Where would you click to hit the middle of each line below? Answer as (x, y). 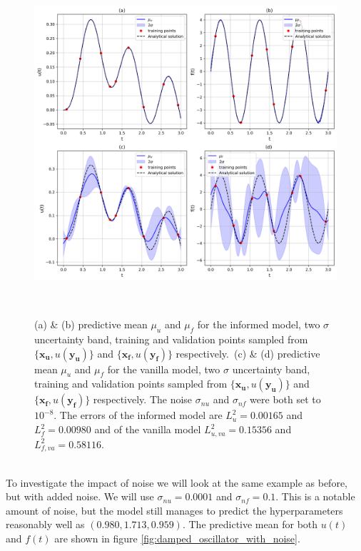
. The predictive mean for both (250, 524)
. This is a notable (315, 496)
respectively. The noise (143, 399)
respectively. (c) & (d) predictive (248, 353)
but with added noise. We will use (80, 496)
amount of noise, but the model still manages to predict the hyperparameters (174, 510)
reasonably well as (45, 524)
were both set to (285, 399)
